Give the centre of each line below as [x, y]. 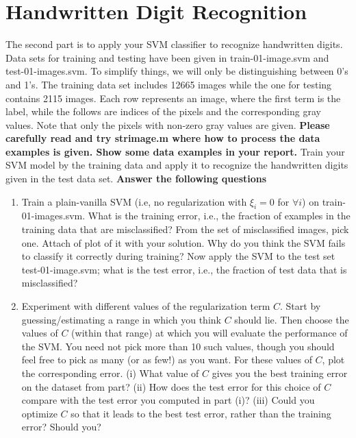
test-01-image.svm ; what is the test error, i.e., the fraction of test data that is [184, 269]
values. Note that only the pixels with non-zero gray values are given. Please [168, 124]
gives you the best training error [280, 373]
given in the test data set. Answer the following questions [136, 179]
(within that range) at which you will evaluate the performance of [209, 333]
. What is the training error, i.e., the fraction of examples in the [216, 216]
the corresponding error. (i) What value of [110, 373]
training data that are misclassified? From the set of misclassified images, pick [185, 229]
